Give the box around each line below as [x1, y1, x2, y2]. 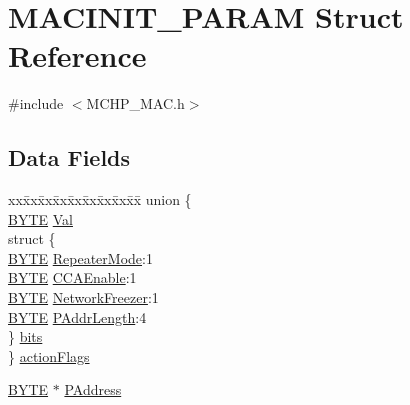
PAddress [64, 379, 122, 400]
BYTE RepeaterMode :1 [8, 247, 153, 268]
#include [8, 93, 64, 114]
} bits [8, 326, 43, 347]
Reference [8, 35, 147, 76]
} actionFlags [8, 345, 90, 366]
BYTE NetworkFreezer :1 [8, 287, 159, 308]
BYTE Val [8, 208, 73, 229]
